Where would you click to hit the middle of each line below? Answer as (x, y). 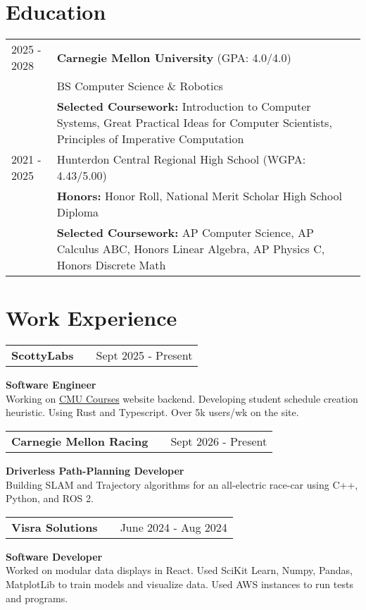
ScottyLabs (43, 355)
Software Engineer (51, 385)
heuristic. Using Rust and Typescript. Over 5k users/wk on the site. (152, 412)
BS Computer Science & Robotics (140, 86)
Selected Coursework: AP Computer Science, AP (185, 233)
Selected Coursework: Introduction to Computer (184, 106)
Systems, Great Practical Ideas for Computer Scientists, (194, 123)
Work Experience (91, 318)
